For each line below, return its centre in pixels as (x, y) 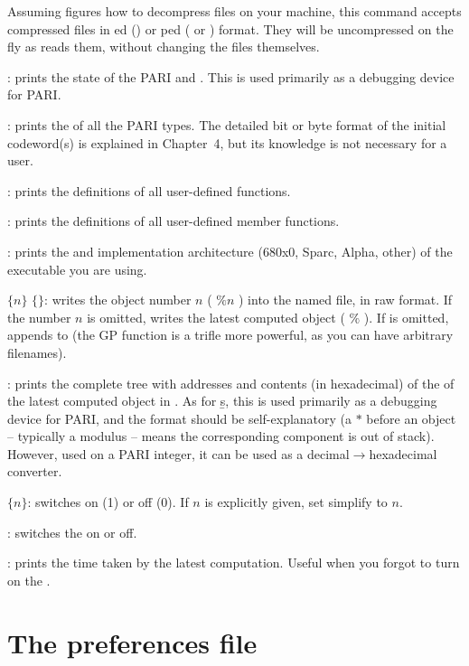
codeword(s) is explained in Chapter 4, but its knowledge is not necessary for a (227, 142)
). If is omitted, (406, 317)
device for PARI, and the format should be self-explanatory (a (180, 418)
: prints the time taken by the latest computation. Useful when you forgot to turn (234, 563)
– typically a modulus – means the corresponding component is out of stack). (221, 436)
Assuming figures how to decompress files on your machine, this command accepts (234, 11)
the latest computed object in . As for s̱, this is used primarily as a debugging (222, 401)
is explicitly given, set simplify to (296, 502)
